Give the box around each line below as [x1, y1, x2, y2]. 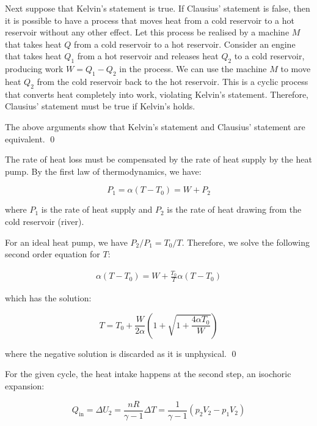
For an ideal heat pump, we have [5, 235, 128, 248]
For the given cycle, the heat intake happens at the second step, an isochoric [5, 367, 291, 380]
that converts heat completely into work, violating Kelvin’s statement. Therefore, [5, 87, 308, 100]
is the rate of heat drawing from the [167, 203, 302, 216]
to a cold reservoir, [234, 50, 305, 62]
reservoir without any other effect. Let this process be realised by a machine [5, 26, 290, 39]
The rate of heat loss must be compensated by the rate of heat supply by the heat [5, 153, 312, 166]
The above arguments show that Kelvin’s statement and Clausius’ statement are [5, 120, 305, 133]
